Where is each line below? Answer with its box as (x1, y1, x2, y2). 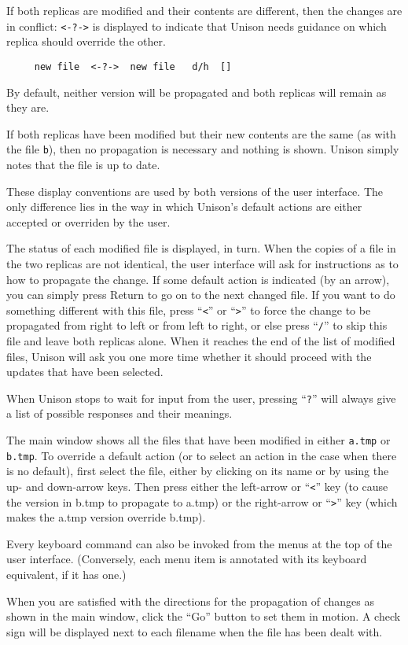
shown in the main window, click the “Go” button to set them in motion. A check (6, 608, 401, 625)
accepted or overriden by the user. (6, 213, 171, 230)
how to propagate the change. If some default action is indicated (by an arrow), (6, 271, 390, 287)
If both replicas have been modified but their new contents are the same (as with (6, 125, 396, 142)
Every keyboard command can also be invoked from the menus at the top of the (6, 535, 392, 551)
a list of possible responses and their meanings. (6, 405, 233, 422)
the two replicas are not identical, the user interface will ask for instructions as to (6, 255, 399, 271)
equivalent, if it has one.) (6, 566, 127, 583)
